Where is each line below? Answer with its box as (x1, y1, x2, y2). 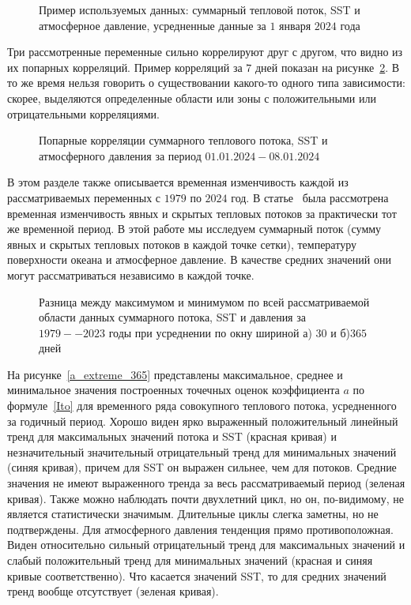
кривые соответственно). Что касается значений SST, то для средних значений (7, 567, 386, 584)
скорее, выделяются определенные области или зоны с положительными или (7, 89, 376, 106)
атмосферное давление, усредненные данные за (39, 17, 266, 33)
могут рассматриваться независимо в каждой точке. (7, 266, 255, 283)
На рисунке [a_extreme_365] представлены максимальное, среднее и (7, 366, 343, 382)
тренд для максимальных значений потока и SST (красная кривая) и (7, 428, 337, 445)
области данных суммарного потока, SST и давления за (39, 309, 306, 325)
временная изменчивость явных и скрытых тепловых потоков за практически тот (7, 205, 397, 221)
